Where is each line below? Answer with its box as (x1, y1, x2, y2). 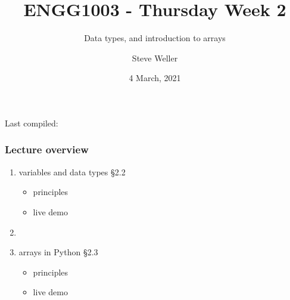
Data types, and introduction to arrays (84, 32, 226, 44)
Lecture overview (5, 142, 89, 157)
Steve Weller (132, 51, 178, 64)
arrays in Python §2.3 (18, 246, 98, 258)
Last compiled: (5, 116, 58, 129)
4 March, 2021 (129, 72, 181, 84)
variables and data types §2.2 (18, 165, 126, 178)
